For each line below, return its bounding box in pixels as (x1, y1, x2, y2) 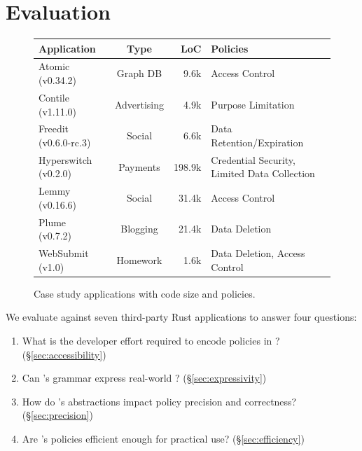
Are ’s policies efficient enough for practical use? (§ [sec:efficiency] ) (22, 431, 305, 445)
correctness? (244, 394, 297, 408)
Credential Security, (211, 152, 295, 167)
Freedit (39, 121, 69, 136)
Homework (116, 252, 162, 267)
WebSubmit (39, 246, 89, 261)
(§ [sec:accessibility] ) (22, 347, 106, 361)
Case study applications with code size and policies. (34, 286, 256, 300)
